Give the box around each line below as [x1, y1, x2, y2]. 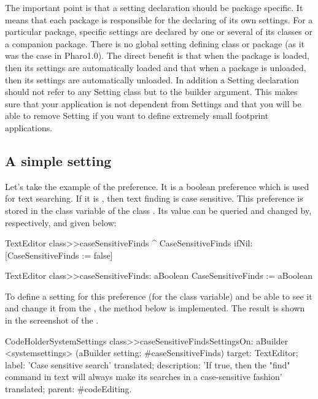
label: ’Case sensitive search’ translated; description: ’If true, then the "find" [5, 358, 290, 371]
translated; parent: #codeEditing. [5, 382, 132, 395]
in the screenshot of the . [5, 314, 99, 327]
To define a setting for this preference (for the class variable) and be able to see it [5, 289, 312, 302]
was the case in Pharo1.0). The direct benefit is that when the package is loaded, [5, 49, 309, 62]
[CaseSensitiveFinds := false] [5, 248, 113, 261]
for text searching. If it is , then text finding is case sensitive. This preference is [5, 192, 303, 205]
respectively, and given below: [5, 216, 117, 229]
